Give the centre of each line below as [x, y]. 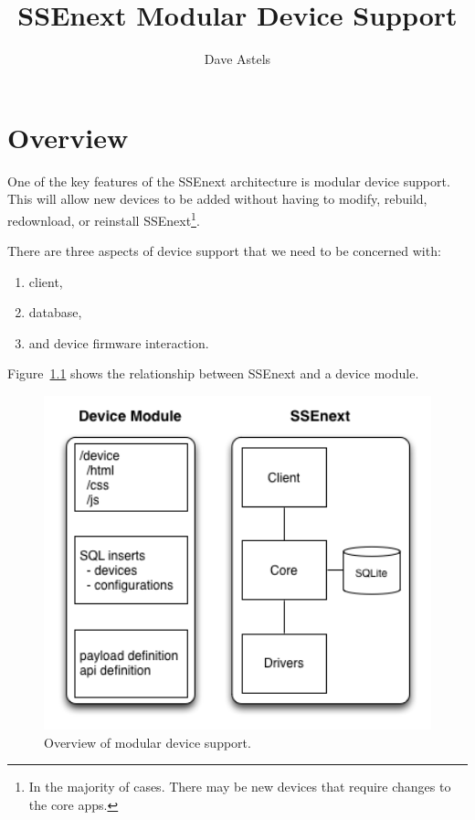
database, [55, 312]
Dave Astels [237, 59]
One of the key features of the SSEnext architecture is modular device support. [229, 181]
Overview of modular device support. [148, 742]
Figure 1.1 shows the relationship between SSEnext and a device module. [213, 373]
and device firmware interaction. [119, 342]
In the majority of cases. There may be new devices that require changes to [240, 787]
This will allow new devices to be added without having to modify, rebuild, [217, 199]
